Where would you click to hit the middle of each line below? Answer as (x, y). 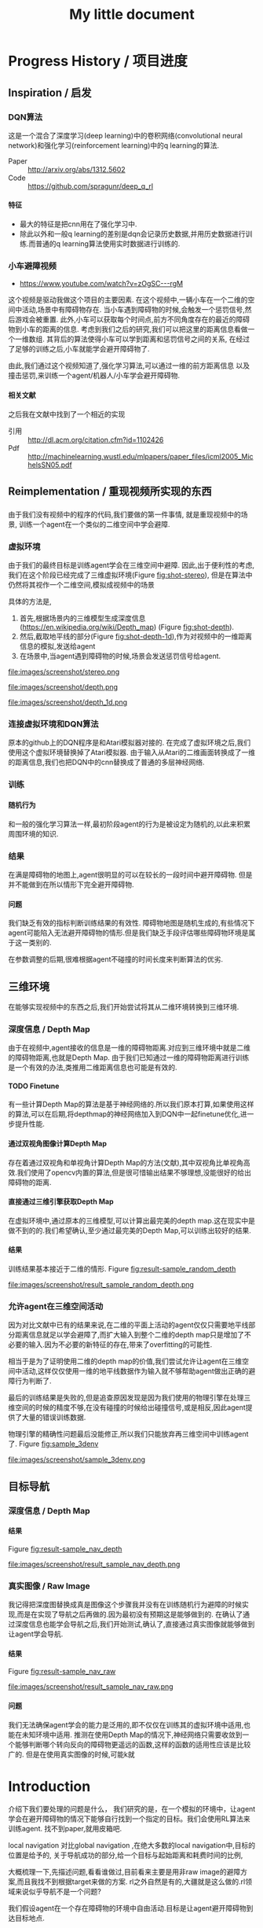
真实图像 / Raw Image (49, 1586)
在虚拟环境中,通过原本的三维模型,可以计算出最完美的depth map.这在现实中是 (131, 1220)
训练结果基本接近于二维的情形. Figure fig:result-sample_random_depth (122, 1269)
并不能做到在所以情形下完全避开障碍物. (71, 884)
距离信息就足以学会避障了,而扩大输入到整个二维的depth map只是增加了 (130, 1335)
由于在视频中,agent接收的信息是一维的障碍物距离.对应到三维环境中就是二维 (130, 1048)
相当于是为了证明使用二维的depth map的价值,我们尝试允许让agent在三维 (125, 1361)
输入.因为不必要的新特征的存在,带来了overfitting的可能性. (121, 1345)
